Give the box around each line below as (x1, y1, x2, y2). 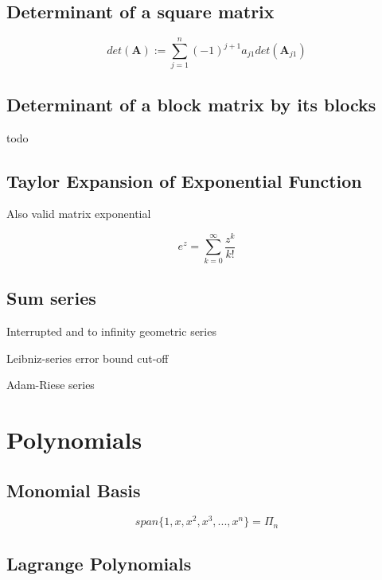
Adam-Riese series (6, 376, 95, 393)
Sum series (6, 286, 96, 310)
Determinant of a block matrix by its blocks (6, 91, 376, 116)
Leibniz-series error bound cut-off (6, 349, 169, 366)
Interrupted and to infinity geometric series (6, 323, 216, 339)
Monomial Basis (6, 477, 141, 502)
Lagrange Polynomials (6, 551, 192, 575)
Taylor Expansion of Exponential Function (6, 168, 362, 193)
